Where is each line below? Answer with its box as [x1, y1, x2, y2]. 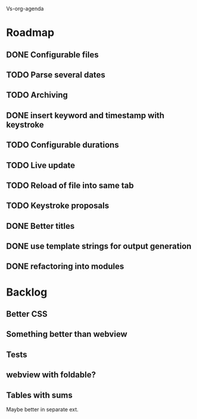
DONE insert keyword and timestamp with [6, 110, 165, 120]
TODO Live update [6, 160, 76, 170]
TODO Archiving [6, 90, 68, 100]
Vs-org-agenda [6, 5, 44, 12]
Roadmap [6, 26, 55, 39]
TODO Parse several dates [6, 70, 106, 80]
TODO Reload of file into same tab [6, 180, 134, 190]
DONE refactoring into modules [6, 262, 124, 272]
